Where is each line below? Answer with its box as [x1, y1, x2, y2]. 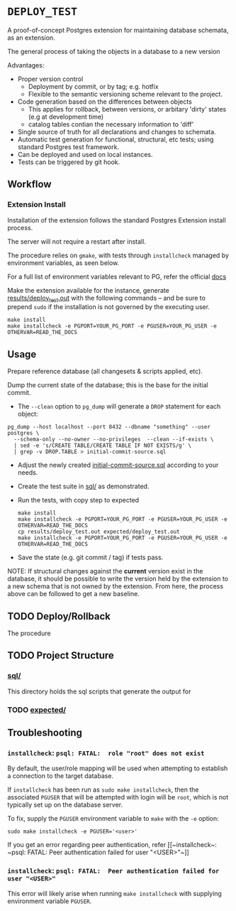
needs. [17, 468, 38, 477]
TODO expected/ [7, 705, 67, 715]
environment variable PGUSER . [7, 897, 92, 905]
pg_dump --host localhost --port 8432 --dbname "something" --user [7, 424, 211, 431]
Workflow [7, 178, 52, 190]
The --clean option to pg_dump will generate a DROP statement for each [17, 402, 221, 411]
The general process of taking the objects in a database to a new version [7, 47, 221, 55]
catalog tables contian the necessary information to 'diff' [28, 119, 194, 129]
